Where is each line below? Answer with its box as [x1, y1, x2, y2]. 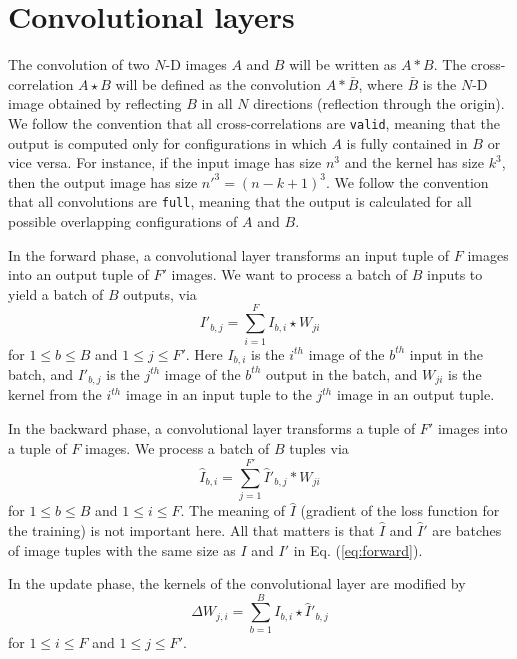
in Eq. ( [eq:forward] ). [293, 539, 423, 560]
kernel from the [8, 384, 102, 405]
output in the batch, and [266, 363, 418, 384]
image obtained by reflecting [8, 93, 182, 114]
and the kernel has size [344, 152, 485, 173]
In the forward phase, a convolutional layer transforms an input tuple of [8, 244, 450, 265]
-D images [165, 54, 227, 75]
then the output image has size [8, 171, 198, 192]
